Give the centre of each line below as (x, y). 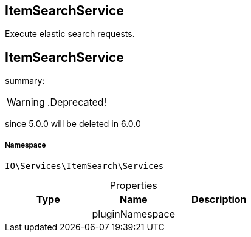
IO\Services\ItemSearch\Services (84, 166)
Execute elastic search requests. (70, 34)
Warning (26, 102)
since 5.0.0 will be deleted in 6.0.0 (73, 124)
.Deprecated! (77, 102)
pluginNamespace (134, 214)
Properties (133, 186)
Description (219, 200)
